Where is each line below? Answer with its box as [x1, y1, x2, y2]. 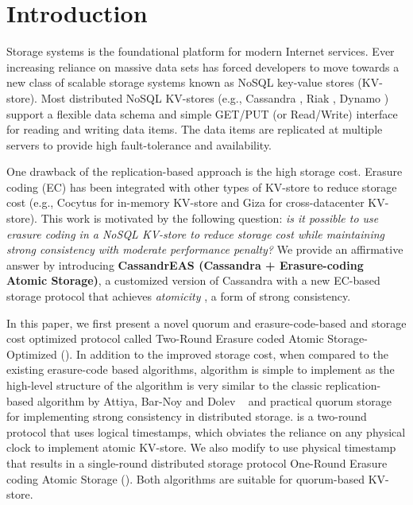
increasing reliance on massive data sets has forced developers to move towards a [6, 58, 399, 75]
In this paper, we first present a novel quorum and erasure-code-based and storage [6, 314, 407, 331]
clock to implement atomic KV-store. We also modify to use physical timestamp [6, 439, 396, 456]
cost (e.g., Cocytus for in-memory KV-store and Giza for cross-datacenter [6, 194, 365, 211]
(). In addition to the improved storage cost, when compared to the [60, 345, 388, 362]
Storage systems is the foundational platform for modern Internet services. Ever [6, 43, 395, 60]
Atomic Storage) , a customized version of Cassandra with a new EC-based [6, 272, 380, 289]
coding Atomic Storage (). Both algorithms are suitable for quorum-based [6, 470, 365, 487]
